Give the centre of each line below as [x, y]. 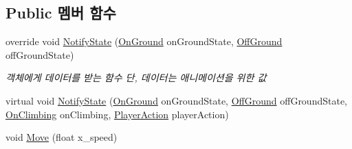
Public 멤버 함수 [61, 13]
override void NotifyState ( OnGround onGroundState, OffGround [144, 41]
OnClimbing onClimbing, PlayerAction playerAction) [117, 114]
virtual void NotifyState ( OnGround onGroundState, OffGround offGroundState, [177, 100]
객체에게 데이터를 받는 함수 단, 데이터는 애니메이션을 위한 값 [136, 78]
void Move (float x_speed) [62, 137]
